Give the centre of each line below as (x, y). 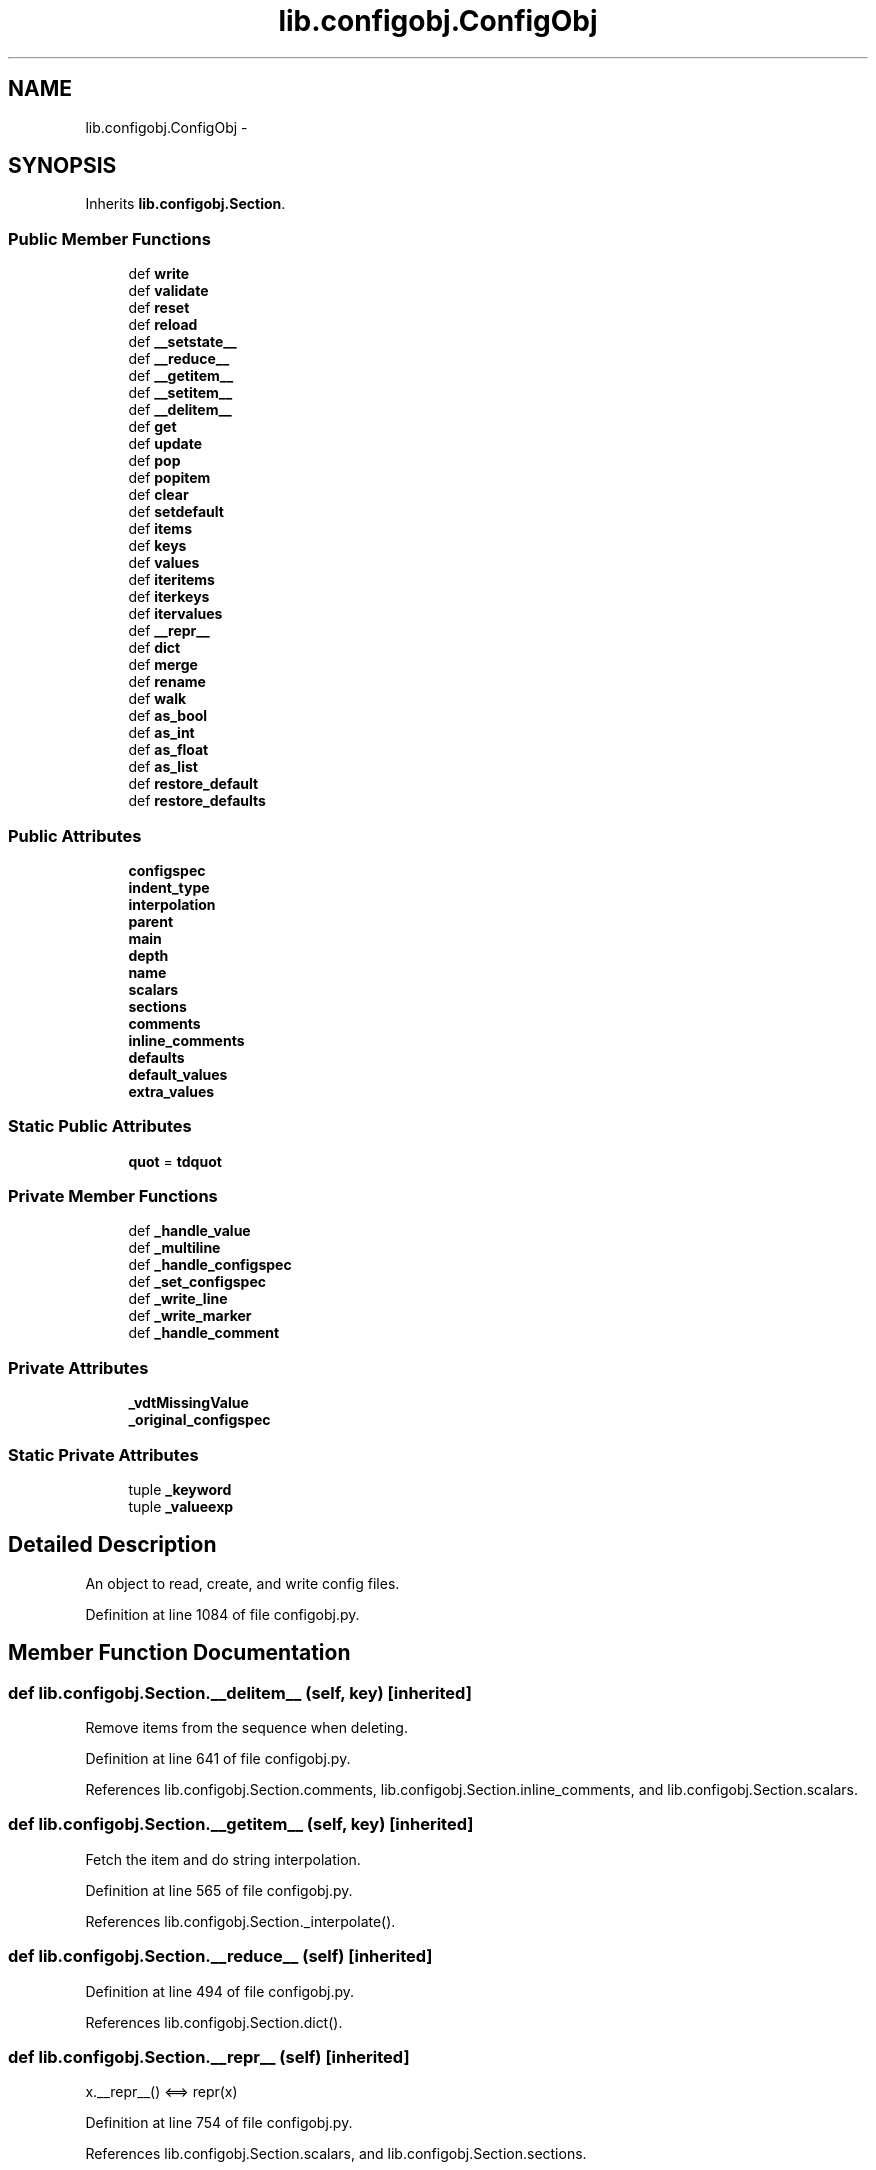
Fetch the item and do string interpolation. (223, 1859)
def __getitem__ (181, 376)
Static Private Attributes (103, 1454)
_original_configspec (199, 1420)
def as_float (168, 750)
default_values (178, 1074)
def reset (159, 308)
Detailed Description (112, 1545)
